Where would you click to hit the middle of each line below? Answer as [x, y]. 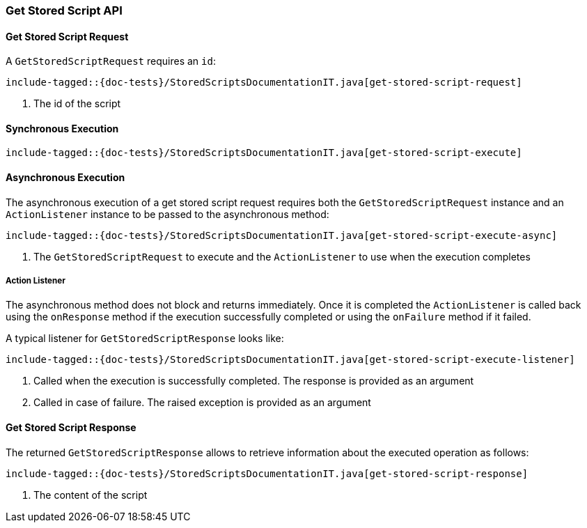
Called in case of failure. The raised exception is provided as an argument [202, 403]
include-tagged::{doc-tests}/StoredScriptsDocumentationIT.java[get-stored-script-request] [264, 83]
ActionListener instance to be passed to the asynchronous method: [167, 214]
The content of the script [91, 495]
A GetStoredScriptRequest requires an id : [111, 61]
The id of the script [77, 104]
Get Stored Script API [64, 10]
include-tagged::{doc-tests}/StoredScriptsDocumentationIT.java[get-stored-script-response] [267, 473]
